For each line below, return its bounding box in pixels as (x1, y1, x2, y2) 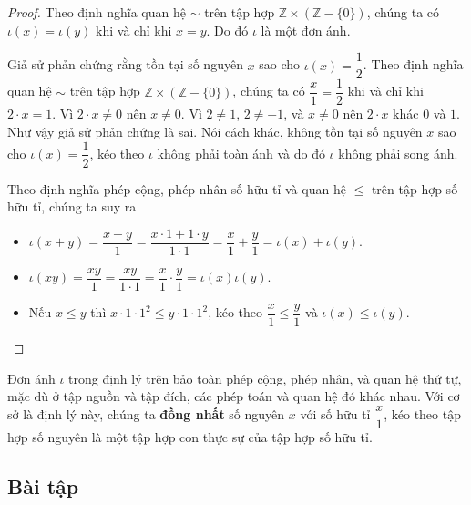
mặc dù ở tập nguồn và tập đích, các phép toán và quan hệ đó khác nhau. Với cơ (7, 386, 460, 406)
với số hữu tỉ (300, 405, 371, 424)
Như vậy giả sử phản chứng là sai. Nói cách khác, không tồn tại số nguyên (7, 121, 423, 140)
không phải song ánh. (338, 143, 458, 162)
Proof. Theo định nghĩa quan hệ (7, 3, 186, 21)
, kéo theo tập (384, 405, 461, 424)
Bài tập (7, 471, 79, 500)
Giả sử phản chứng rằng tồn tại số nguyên (7, 55, 243, 74)
